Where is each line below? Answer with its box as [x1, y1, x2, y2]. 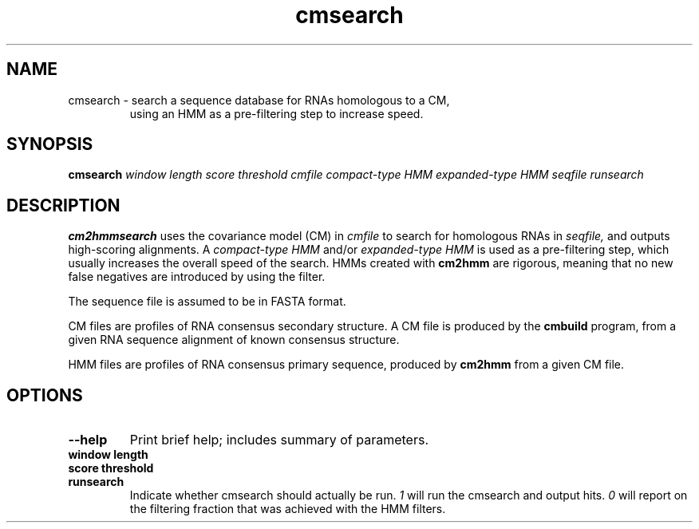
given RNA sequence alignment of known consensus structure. [68, 333, 400, 347]
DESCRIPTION [6, 195, 120, 215]
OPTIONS [6, 385, 83, 405]
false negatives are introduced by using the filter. [68, 270, 326, 284]
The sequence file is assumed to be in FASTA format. [68, 294, 346, 309]
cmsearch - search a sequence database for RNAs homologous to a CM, [68, 93, 450, 107]
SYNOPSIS [6, 134, 93, 155]
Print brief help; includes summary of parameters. [129, 432, 428, 448]
